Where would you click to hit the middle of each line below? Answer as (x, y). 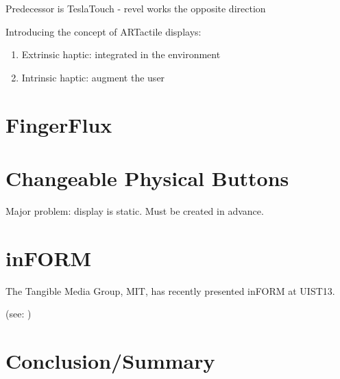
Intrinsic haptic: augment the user (93, 77)
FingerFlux (59, 124)
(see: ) (19, 314)
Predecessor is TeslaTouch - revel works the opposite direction (136, 8)
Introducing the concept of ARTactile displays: (104, 31)
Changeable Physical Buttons (147, 178)
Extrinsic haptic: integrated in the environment (121, 54)
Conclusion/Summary (110, 360)
